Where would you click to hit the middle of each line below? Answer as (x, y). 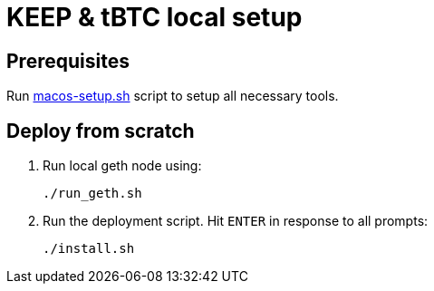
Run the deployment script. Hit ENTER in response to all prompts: (236, 221)
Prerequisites (68, 61)
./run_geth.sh (92, 194)
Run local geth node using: (122, 166)
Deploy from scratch (101, 131)
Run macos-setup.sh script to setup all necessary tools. (173, 96)
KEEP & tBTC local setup (154, 17)
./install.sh (89, 249)
